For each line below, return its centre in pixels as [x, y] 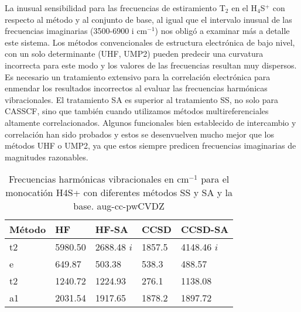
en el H [244, 8]
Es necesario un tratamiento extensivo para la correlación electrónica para [138, 76]
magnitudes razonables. [47, 157]
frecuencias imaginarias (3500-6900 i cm [76, 31]
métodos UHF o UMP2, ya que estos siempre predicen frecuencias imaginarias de [150, 145]
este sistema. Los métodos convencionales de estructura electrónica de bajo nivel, [150, 42]
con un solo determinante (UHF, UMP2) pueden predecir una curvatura [134, 54]
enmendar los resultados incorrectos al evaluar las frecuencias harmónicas [136, 88]
